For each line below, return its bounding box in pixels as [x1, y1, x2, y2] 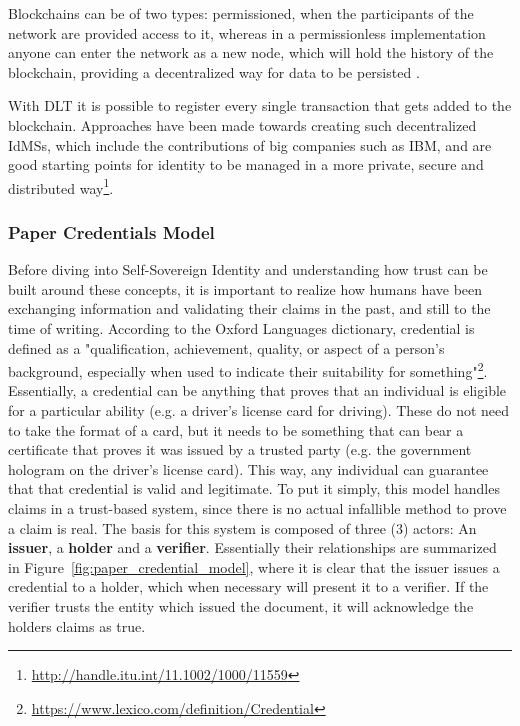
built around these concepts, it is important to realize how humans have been [8, 278, 483, 299]
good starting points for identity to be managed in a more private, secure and [8, 154, 484, 175]
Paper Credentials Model [8, 219, 215, 244]
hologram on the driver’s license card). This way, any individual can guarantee [8, 458, 489, 479]
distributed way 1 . [8, 174, 114, 198]
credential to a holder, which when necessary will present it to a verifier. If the [8, 576, 489, 597]
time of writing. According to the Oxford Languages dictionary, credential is [8, 318, 475, 338]
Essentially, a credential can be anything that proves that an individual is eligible [8, 380, 507, 401]
